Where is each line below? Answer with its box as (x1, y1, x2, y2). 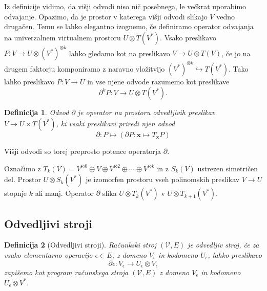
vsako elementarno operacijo (4, 249, 93, 260)
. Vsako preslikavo (160, 32, 216, 42)
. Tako (229, 63, 249, 74)
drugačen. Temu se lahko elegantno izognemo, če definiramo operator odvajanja (4, 21, 254, 32)
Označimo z (4, 163, 41, 173)
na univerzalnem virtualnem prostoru (4, 32, 121, 42)
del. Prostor (4, 174, 41, 185)
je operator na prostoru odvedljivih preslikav (77, 107, 215, 118)
